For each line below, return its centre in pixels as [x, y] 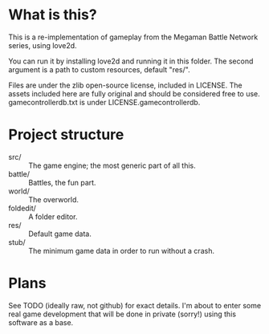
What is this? [53, 15]
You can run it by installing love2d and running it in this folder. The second [131, 61]
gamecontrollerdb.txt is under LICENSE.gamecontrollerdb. [104, 102]
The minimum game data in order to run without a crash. [122, 250]
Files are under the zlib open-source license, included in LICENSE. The [125, 85]
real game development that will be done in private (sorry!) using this [122, 314]
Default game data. [60, 234]
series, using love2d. [43, 45]
